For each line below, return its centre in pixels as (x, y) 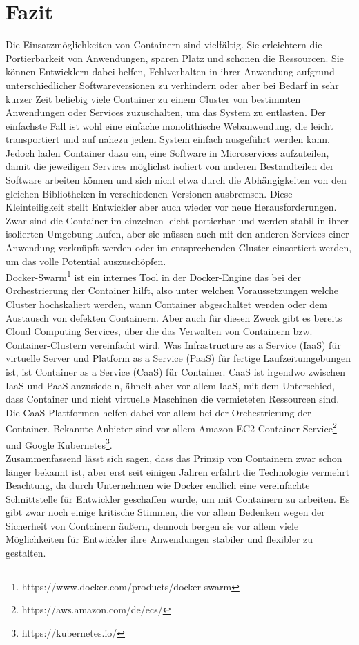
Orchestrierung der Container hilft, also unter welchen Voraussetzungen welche (172, 290)
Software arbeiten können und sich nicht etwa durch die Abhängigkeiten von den (176, 180)
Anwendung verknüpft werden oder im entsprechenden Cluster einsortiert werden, (179, 248)
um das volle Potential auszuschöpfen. (86, 261)
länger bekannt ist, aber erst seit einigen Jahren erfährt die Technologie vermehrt (178, 471)
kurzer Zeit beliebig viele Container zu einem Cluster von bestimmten (153, 98)
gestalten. (26, 553)
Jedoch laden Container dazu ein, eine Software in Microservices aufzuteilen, (167, 152)
